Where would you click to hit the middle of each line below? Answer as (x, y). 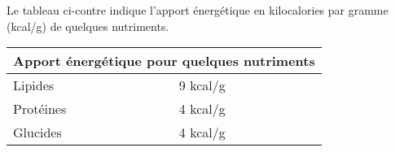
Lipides (34, 85)
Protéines (40, 109)
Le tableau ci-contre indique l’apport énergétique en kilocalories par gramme (197, 10)
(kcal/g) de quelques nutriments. (88, 26)
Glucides (37, 132)
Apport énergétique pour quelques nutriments (164, 61)
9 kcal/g (202, 85)
